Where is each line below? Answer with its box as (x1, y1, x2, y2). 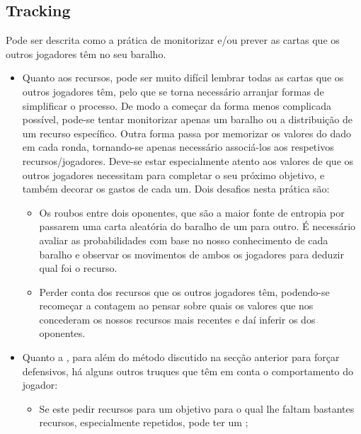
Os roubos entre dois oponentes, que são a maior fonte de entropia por (39, 205, 345, 219)
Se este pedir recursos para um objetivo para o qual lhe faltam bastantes (39, 401, 355, 416)
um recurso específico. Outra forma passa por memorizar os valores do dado (22, 125, 352, 140)
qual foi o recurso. (39, 261, 118, 275)
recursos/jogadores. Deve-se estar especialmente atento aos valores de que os (22, 153, 354, 168)
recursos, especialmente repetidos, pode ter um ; (39, 415, 248, 430)
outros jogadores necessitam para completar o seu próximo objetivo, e (22, 167, 325, 182)
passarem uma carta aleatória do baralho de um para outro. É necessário (39, 219, 356, 234)
